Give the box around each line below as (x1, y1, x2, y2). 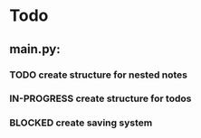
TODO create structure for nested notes (9, 69, 188, 81)
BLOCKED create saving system (9, 116, 153, 129)
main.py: (9, 41, 61, 57)
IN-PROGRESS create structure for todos (9, 92, 192, 105)
